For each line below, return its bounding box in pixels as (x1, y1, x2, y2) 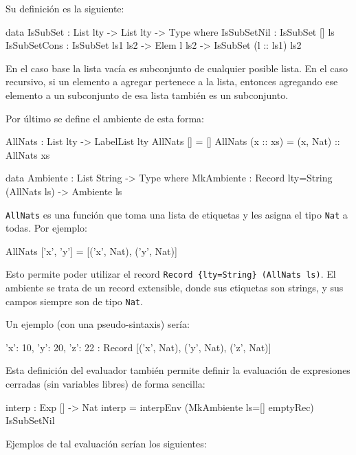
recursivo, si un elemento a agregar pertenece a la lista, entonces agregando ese (5, 74, 338, 89)
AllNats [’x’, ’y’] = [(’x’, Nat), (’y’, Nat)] (5, 243, 177, 258)
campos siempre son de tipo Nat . (5, 293, 143, 308)
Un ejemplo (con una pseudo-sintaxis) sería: (5, 317, 190, 331)
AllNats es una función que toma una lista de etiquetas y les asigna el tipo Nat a (5, 207, 348, 221)
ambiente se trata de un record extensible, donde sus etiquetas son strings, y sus (5, 280, 344, 295)
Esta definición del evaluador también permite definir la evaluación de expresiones (5, 363, 351, 377)
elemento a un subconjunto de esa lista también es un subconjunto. (5, 87, 289, 102)
